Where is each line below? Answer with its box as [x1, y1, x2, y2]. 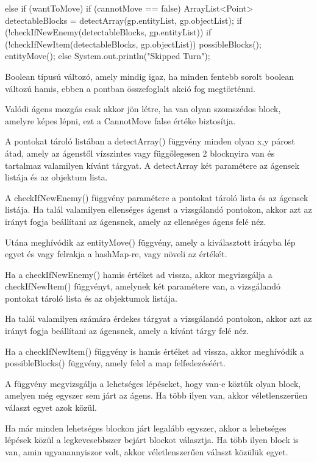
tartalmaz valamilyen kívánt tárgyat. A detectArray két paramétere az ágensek [5, 158, 299, 171]
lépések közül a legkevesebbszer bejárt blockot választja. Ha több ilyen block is [5, 433, 299, 446]
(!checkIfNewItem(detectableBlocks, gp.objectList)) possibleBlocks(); [5, 37, 262, 50]
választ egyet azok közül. [5, 401, 97, 414]
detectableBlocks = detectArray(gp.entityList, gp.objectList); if [5, 13, 242, 26]
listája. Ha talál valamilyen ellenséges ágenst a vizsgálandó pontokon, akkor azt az [5, 203, 312, 216]
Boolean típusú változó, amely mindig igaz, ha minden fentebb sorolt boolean [5, 69, 294, 82]
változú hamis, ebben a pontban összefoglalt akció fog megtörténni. [5, 82, 255, 94]
